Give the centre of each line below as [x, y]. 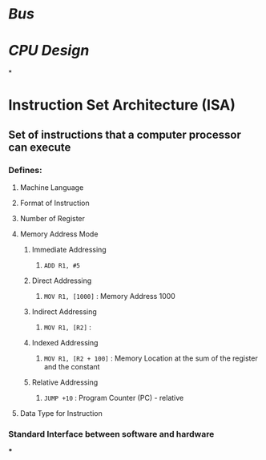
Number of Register [52, 218]
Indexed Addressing [65, 343]
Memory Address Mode [59, 234]
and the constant [72, 367]
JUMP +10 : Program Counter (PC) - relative [114, 398]
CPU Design [49, 51]
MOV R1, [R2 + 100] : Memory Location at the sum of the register [151, 358]
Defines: [25, 170]
